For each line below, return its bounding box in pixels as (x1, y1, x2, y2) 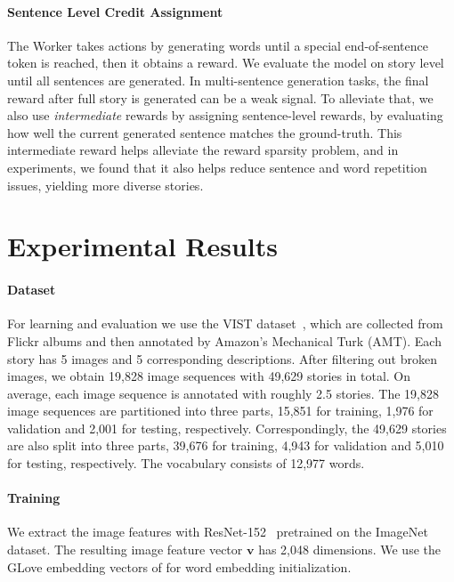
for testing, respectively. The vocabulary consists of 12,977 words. (7, 454, 365, 473)
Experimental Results (7, 228, 278, 264)
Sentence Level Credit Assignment (7, 2, 223, 20)
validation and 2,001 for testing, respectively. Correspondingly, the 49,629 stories (7, 418, 447, 437)
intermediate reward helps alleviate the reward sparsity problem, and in (7, 141, 399, 159)
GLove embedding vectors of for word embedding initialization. (7, 557, 352, 576)
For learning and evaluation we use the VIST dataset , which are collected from (7, 314, 443, 333)
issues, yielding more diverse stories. (7, 175, 204, 194)
